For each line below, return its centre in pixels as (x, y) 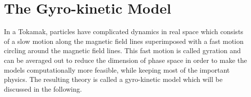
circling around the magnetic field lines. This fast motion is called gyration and (123, 50)
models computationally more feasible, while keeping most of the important (117, 69)
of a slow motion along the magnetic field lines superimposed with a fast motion (124, 41)
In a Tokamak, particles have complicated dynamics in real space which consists (124, 31)
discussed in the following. (43, 88)
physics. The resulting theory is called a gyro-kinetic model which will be (113, 79)
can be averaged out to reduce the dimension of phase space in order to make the (125, 60)
